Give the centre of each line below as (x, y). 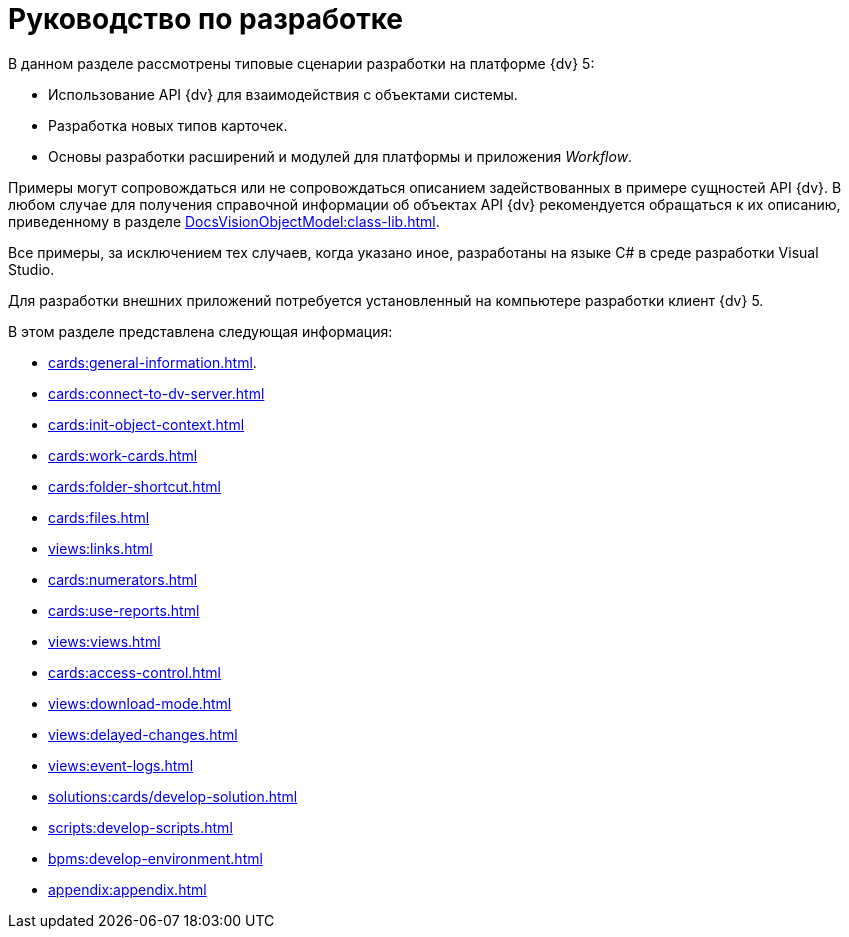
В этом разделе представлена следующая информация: (200, 331)
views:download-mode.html (140, 703)
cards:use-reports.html (124, 610)
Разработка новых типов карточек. (168, 125)
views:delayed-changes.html (143, 734)
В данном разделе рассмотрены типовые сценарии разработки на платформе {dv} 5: (301, 63)
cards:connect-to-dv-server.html (156, 393)
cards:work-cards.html (123, 455)
